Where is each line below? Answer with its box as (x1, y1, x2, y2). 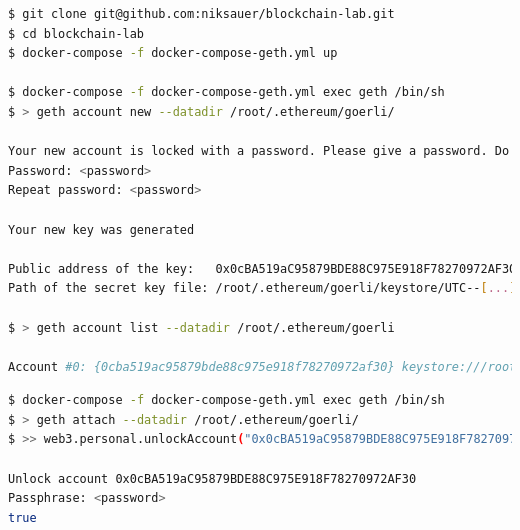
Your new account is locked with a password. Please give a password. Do (8, 144, 510, 159)
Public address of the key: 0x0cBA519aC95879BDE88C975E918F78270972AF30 (8, 261, 517, 276)
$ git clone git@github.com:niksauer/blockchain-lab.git (8, 7, 395, 21)
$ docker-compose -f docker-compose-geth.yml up (8, 46, 338, 61)
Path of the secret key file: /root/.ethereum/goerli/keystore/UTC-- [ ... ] (8, 281, 517, 296)
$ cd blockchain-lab (8, 26, 145, 41)
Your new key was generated (8, 222, 195, 237)
